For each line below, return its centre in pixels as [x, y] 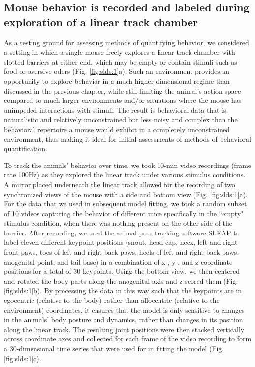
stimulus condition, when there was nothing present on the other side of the [118, 223]
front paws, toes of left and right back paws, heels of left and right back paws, [122, 252]
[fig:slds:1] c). [23, 358]
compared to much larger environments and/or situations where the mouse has [123, 100]
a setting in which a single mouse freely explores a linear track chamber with [120, 52]
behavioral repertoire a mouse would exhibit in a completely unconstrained [117, 129]
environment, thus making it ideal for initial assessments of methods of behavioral [127, 139]
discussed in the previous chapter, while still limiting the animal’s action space [123, 90]
